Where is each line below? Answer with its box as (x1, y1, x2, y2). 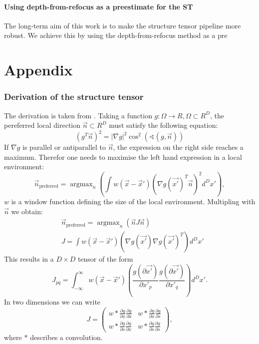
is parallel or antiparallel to (22, 142, 106, 152)
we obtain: (11, 206, 43, 216)
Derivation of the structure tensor (4, 90, 144, 103)
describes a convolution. (30, 332, 103, 342)
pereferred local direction (4, 120, 81, 130)
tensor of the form (77, 254, 133, 264)
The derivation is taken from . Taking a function (4, 110, 152, 120)
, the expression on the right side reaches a (113, 142, 244, 152)
